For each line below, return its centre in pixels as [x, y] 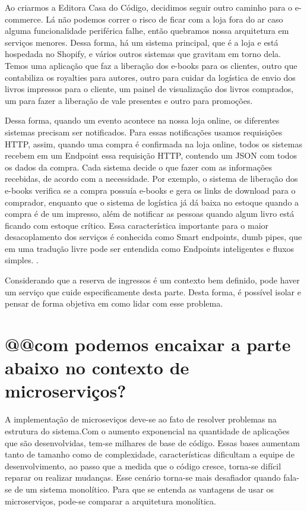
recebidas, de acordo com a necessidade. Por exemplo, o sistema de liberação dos [151, 179]
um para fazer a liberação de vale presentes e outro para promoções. [129, 100]
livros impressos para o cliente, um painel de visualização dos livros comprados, [149, 89]
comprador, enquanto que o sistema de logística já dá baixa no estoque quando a [152, 202]
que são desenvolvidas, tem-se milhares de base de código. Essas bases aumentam [152, 442]
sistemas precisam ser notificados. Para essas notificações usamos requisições [144, 132]
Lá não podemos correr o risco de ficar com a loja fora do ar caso [164, 19]
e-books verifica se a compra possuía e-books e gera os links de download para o [150, 190]
